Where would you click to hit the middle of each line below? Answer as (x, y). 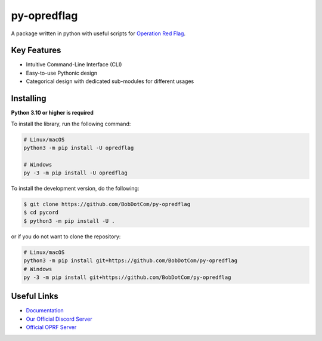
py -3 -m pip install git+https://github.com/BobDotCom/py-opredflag (127, 277)
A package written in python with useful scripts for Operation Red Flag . (98, 33)
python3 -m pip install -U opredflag (79, 148)
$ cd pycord (41, 213)
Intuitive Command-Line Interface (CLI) (74, 64)
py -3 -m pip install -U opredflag (75, 173)
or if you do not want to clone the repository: (66, 236)
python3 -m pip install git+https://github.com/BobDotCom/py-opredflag (131, 261)
